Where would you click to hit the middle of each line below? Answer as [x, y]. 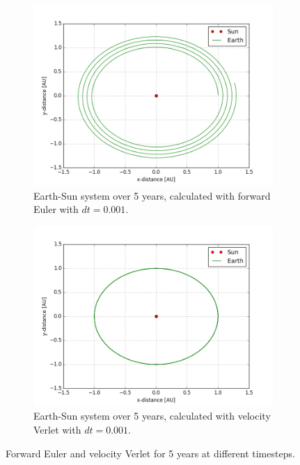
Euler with [56, 209]
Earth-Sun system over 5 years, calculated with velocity [152, 416]
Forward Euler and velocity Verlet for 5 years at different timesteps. [150, 453]
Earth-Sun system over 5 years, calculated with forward [152, 195]
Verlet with [57, 429]
